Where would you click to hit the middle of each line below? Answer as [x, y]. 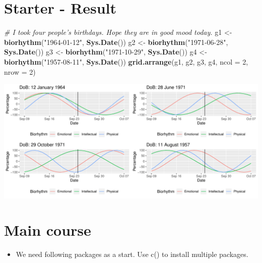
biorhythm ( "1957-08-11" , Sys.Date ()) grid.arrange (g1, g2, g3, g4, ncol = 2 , [126, 61]
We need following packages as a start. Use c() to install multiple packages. [132, 254]
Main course [48, 230]
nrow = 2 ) [20, 71]
